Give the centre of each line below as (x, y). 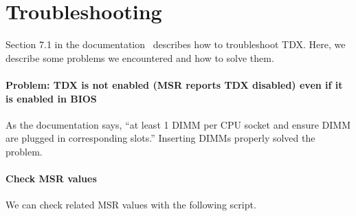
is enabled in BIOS (51, 98)
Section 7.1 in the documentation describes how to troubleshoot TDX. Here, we (176, 44)
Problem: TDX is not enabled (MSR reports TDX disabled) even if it (174, 84)
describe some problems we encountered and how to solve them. (140, 57)
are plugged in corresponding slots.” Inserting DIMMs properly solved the (160, 138)
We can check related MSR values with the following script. (131, 205)
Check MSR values (51, 179)
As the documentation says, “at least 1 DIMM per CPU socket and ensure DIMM (178, 124)
